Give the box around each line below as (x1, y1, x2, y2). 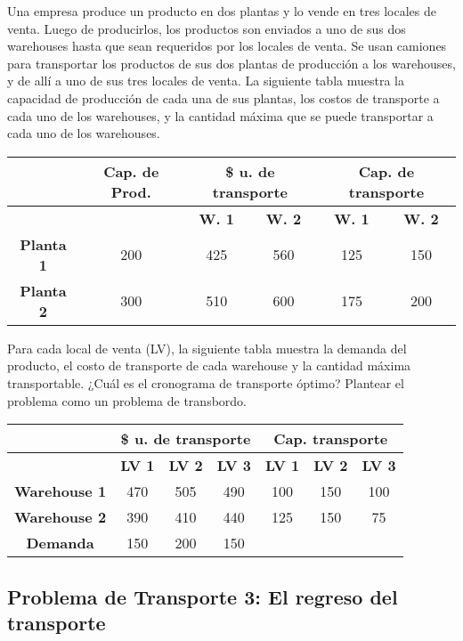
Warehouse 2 (14, 507, 107, 528)
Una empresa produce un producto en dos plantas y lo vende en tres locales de (7, 2, 436, 20)
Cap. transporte (273, 428, 388, 450)
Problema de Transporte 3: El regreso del (7, 582, 398, 610)
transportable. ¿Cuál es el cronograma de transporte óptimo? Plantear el (7, 373, 404, 392)
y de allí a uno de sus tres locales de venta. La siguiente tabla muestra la (7, 71, 404, 90)
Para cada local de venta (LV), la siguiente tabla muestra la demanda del (7, 338, 407, 357)
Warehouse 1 (14, 481, 107, 502)
